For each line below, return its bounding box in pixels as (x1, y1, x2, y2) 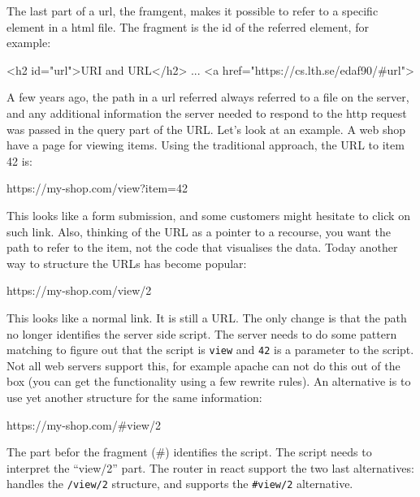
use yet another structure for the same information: (6, 388, 262, 405)
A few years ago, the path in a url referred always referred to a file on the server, (6, 89, 409, 106)
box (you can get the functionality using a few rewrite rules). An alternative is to (6, 373, 411, 390)
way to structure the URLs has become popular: (6, 254, 247, 271)
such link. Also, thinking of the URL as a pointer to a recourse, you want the (6, 223, 391, 240)
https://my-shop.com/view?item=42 (6, 179, 188, 197)
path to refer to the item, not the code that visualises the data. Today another (6, 239, 398, 256)
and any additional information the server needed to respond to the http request (6, 104, 407, 121)
